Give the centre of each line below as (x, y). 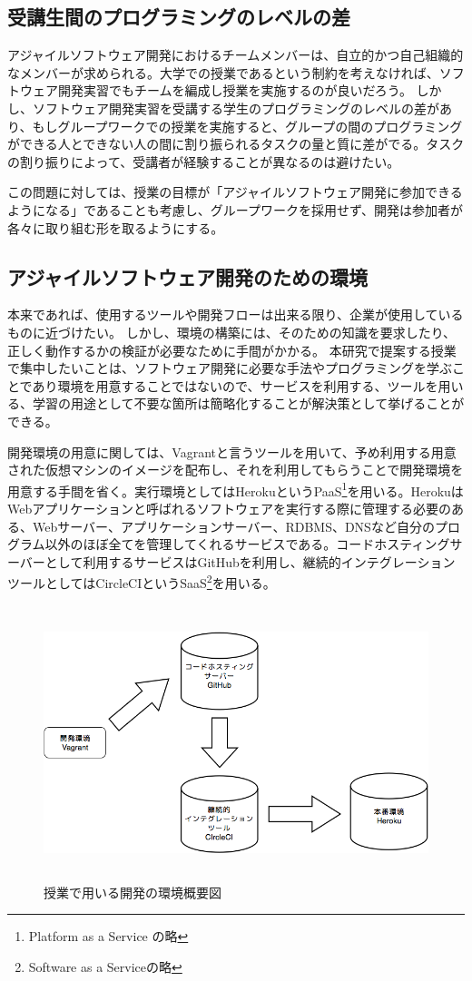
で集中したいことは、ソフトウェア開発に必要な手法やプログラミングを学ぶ (230, 368)
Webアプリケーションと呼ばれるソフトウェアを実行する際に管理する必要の (229, 508)
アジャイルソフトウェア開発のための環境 (188, 276)
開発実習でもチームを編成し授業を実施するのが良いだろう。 (235, 90)
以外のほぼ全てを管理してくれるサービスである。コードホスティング (247, 544)
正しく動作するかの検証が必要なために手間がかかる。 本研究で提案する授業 (232, 350)
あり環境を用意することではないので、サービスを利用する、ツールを (235, 385)
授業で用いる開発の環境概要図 (133, 892)
